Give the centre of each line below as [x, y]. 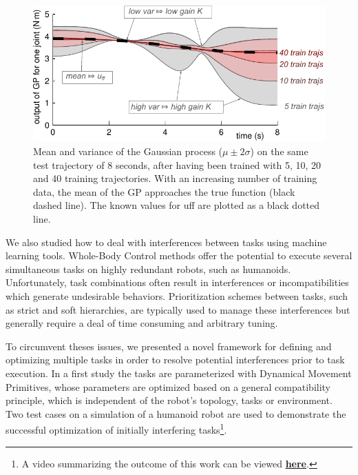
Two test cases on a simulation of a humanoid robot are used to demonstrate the [176, 413]
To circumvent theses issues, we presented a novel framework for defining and [169, 346]
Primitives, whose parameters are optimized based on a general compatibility [168, 386]
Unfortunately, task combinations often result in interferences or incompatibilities [177, 282]
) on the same [279, 151]
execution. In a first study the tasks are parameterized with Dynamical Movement [179, 373]
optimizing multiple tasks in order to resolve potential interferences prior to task [175, 360]
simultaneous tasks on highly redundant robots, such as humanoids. [148, 269]
